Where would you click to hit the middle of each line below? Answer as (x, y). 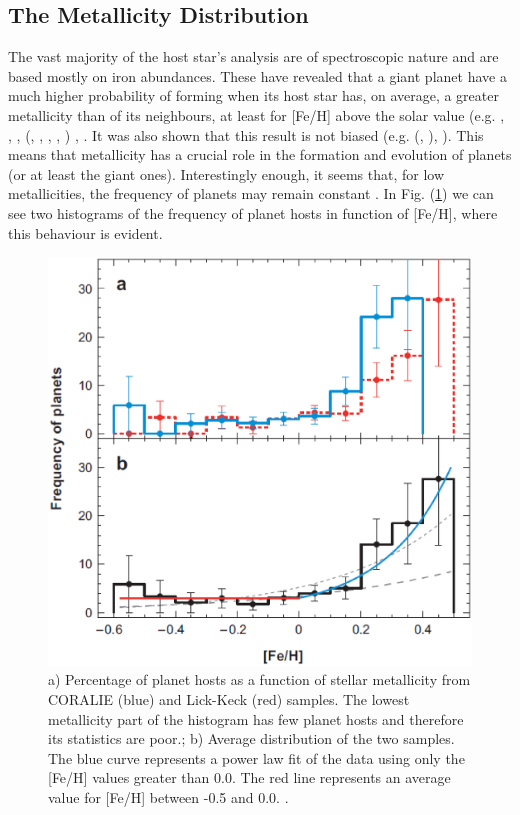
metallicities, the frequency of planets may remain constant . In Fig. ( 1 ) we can (251, 193)
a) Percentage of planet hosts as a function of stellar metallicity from (259, 679)
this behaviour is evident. (85, 232)
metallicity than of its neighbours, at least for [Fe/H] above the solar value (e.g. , (256, 114)
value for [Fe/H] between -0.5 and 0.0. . (168, 796)
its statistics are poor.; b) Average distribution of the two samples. (251, 738)
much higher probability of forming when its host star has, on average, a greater (253, 95)
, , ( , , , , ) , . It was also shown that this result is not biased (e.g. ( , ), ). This (246, 134)
